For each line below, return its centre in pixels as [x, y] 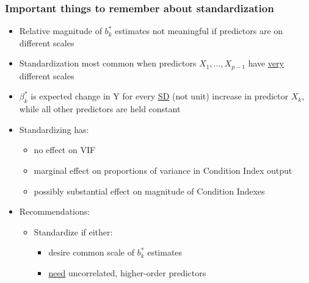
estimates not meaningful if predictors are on [199, 31]
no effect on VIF [65, 150]
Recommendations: [55, 211]
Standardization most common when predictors [108, 63]
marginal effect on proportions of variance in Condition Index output [163, 170]
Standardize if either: [73, 231]
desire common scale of [91, 252]
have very [266, 63]
